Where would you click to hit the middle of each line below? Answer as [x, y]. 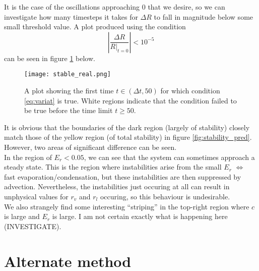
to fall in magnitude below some [204, 16]
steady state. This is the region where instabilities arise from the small [113, 167]
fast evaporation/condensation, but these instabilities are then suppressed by [123, 176]
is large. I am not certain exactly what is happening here [140, 216]
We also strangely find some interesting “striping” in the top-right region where [127, 206]
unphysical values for [36, 196]
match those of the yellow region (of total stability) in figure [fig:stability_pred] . [128, 137]
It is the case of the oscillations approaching [72, 7]
